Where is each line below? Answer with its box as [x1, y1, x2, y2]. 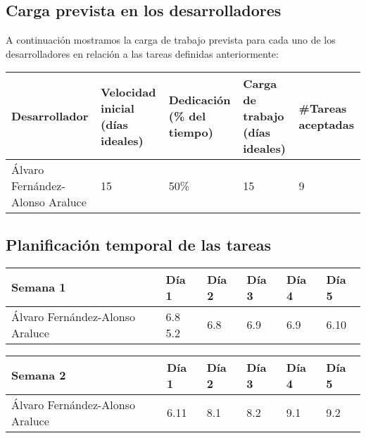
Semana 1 [11, 279, 66, 296]
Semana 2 [11, 367, 66, 384]
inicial [101, 99, 134, 116]
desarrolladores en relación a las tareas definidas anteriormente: [6, 46, 279, 61]
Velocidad [101, 83, 156, 100]
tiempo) [168, 124, 213, 141]
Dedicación [168, 92, 231, 108]
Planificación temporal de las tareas [6, 233, 272, 255]
